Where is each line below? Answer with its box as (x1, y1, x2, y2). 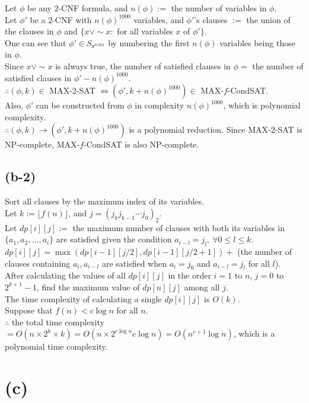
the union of (246, 13, 291, 25)
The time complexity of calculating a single (5, 292, 162, 305)
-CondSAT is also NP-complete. (84, 138, 199, 151)
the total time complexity (11, 315, 104, 328)
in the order (168, 269, 211, 282)
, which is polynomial (223, 99, 301, 111)
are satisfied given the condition (56, 233, 172, 245)
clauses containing (5, 257, 71, 269)
